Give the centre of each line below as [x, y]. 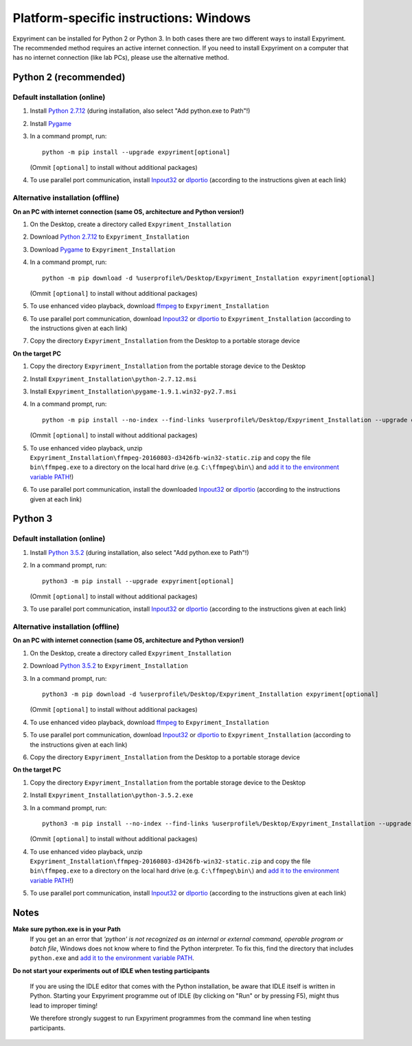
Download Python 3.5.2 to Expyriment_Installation [109, 666]
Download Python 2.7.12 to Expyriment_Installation [110, 237]
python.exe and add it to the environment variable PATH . [112, 958]
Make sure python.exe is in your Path [67, 929]
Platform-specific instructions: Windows [131, 18]
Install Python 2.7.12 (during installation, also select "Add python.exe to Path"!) [140, 111]
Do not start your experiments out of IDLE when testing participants [111, 970]
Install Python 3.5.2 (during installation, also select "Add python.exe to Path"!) [139, 552]
